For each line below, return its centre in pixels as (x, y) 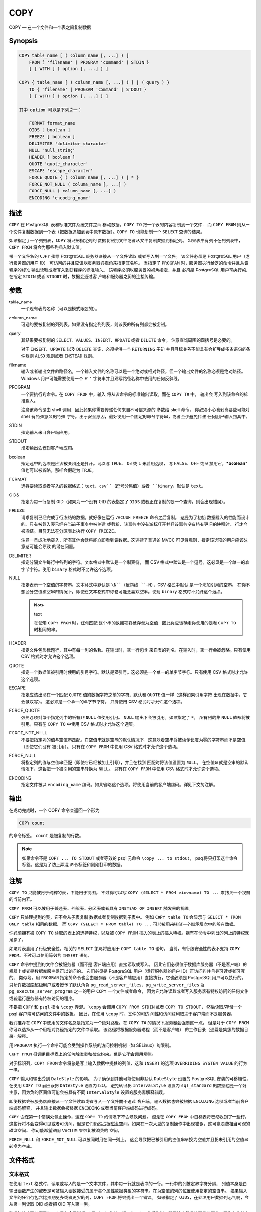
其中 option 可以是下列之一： (51, 110)
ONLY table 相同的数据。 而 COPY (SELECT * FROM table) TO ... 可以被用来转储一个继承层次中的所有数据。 (123, 924)
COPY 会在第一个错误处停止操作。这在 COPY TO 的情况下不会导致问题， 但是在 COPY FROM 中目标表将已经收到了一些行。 (129, 1117)
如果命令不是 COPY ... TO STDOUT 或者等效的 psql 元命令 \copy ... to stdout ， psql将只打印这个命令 (130, 858)
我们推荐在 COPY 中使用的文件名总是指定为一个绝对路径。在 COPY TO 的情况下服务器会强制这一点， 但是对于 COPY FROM (129, 1022)
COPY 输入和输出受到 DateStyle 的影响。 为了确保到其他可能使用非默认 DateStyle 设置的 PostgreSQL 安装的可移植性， (130, 1079)
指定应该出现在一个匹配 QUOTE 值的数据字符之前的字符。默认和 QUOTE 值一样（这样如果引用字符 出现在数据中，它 (134, 695)
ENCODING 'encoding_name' (60, 198)
